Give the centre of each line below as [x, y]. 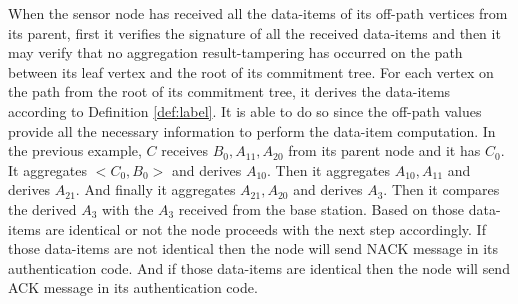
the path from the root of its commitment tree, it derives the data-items [229, 91]
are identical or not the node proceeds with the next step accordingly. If [265, 228]
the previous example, [75, 150]
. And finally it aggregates [155, 189]
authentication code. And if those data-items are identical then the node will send [259, 267]
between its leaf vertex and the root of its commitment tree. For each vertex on [251, 71]
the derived [42, 208]
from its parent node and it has [384, 150]
